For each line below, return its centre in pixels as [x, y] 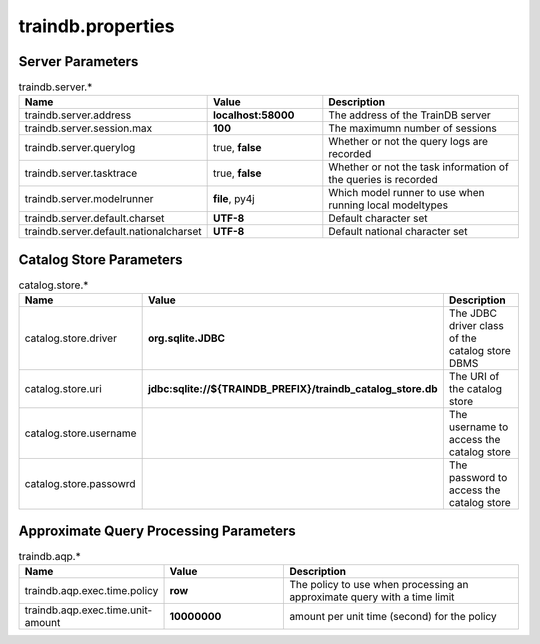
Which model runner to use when [406, 193]
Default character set [378, 218]
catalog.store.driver [70, 338]
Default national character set [398, 232]
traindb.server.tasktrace [81, 173]
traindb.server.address [78, 115]
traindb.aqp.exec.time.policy [91, 591]
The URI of [474, 377]
